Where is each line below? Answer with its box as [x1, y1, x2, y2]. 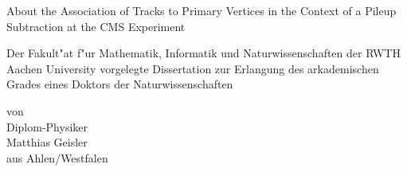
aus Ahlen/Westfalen [6, 149, 108, 166]
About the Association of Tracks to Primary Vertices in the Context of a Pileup [6, 2, 397, 18]
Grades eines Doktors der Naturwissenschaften [6, 76, 233, 92]
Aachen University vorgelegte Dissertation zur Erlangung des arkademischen [6, 60, 379, 76]
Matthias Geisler [6, 134, 88, 150]
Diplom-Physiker [6, 118, 88, 135]
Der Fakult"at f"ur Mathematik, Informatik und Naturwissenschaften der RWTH [6, 45, 401, 61]
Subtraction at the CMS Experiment [6, 18, 186, 34]
